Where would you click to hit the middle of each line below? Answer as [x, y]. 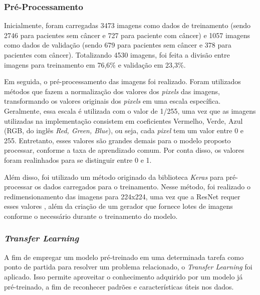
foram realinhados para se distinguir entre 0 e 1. [78, 160]
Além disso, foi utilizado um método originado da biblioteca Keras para [114, 177]
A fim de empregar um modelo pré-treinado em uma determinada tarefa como [124, 257]
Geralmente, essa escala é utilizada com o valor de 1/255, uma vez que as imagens [130, 110]
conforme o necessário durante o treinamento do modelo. [91, 216]
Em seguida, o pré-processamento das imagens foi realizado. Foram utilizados [122, 81]
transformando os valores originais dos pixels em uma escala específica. [112, 101]
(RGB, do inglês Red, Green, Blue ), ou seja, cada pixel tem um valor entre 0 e [124, 130]
